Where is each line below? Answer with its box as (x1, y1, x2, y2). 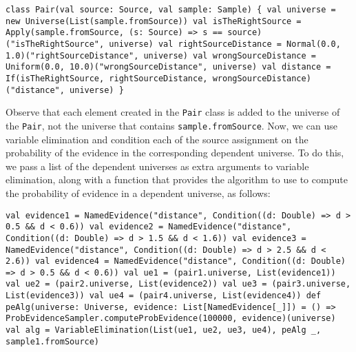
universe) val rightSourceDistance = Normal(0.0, (109, 39, 341, 49)
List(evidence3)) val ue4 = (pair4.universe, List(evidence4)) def (6, 291, 322, 301)
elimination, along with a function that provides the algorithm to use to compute (6, 172, 348, 187)
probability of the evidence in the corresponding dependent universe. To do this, (6, 145, 344, 160)
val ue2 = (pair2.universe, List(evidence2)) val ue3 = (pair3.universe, (6, 279, 351, 289)
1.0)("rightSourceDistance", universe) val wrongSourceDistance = (6, 50, 317, 61)
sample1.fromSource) (6, 336, 100, 346)
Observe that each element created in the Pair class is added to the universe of (6, 105, 340, 119)
